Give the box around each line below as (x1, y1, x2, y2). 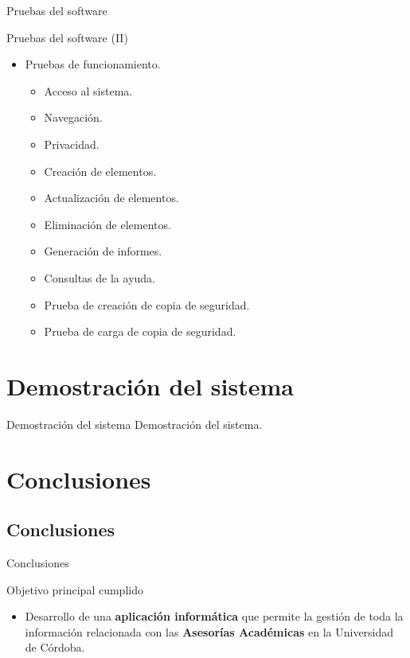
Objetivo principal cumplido (6, 581, 143, 598)
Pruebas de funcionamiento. (25, 56, 161, 72)
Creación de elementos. (44, 162, 157, 179)
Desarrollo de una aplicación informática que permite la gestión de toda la (25, 608, 404, 625)
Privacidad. (44, 135, 100, 152)
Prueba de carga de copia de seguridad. (44, 323, 236, 340)
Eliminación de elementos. (44, 216, 171, 232)
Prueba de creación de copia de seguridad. (44, 296, 250, 313)
